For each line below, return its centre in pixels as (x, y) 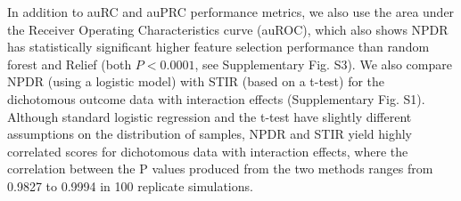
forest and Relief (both (70, 64)
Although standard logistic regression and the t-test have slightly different (210, 116)
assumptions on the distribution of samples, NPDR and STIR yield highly (210, 134)
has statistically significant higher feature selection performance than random (218, 47)
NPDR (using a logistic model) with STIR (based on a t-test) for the (196, 81)
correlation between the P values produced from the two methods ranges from (220, 169)
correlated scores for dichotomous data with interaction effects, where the (208, 151)
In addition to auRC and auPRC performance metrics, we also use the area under (231, 12)
